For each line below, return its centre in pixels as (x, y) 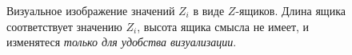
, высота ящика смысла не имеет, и (223, 26)
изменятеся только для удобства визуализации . (122, 42)
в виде (209, 10)
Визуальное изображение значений (91, 10)
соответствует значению (64, 26)
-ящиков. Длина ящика (290, 10)
